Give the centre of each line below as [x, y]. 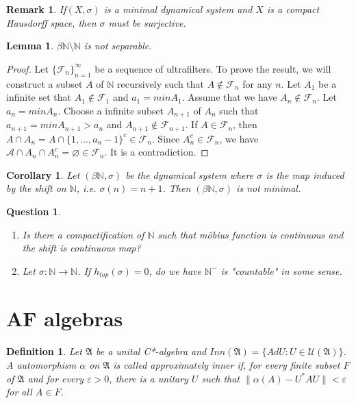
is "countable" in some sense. [281, 270]
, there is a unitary [149, 378]
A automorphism [41, 365]
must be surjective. [147, 22]
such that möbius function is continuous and [251, 234]
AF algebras [65, 318]
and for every [56, 378]
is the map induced [305, 174]
